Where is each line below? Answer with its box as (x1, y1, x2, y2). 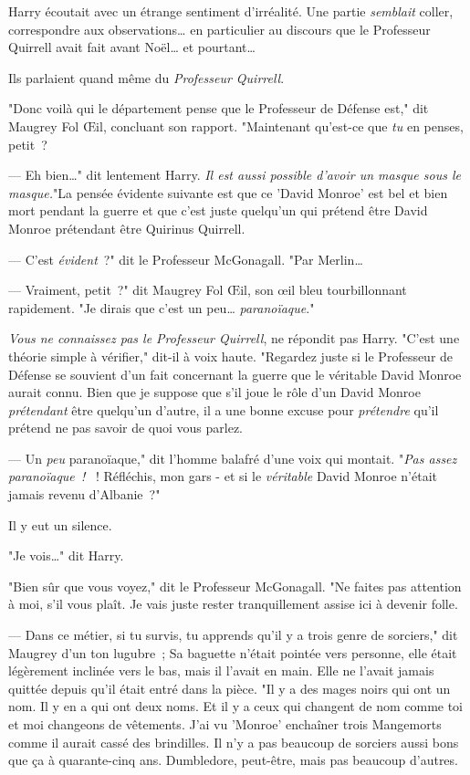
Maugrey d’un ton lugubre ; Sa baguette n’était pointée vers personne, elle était (8, 643, 457, 662)
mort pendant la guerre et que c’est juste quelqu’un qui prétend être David (8, 201, 428, 220)
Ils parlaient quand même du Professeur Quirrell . (8, 68, 285, 87)
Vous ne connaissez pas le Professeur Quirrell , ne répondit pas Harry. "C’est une (8, 329, 460, 348)
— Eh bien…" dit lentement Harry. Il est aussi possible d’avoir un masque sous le (8, 165, 461, 184)
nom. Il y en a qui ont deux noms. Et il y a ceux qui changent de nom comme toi (8, 696, 464, 716)
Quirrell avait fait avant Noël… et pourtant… (8, 37, 256, 57)
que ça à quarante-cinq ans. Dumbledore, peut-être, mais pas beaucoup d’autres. (8, 750, 458, 770)
